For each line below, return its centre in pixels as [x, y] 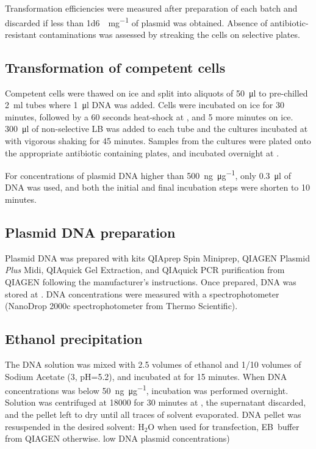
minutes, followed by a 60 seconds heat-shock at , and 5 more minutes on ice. [149, 116]
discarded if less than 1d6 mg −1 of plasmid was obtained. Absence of [136, 21]
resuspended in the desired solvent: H [75, 426]
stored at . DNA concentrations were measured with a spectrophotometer [142, 294]
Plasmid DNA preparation [90, 232]
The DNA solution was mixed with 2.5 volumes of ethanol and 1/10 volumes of [153, 364]
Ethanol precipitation [74, 339]
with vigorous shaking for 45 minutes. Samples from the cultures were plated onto [158, 141]
